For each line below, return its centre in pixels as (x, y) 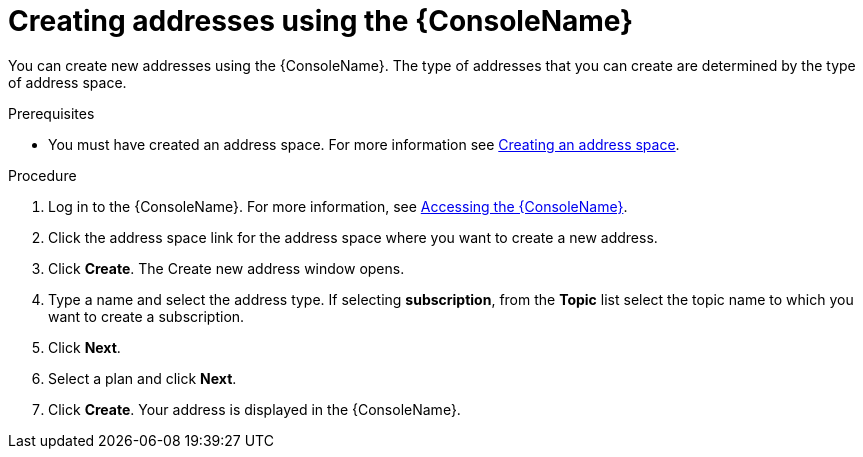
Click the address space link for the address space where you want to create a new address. (353, 237)
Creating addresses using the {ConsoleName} (321, 21)
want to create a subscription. (146, 316)
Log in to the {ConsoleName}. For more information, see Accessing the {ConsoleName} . (338, 206)
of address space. (67, 82)
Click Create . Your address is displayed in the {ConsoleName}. (254, 409)
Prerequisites (51, 113)
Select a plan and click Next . (142, 378)
